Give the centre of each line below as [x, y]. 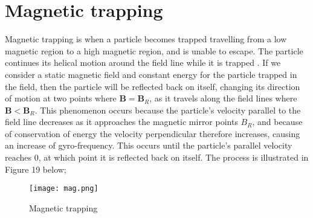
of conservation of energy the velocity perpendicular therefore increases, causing [153, 133]
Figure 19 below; [36, 169]
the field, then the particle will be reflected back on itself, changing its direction [153, 86]
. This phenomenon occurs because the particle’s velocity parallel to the [168, 110]
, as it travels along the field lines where [223, 98]
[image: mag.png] [64, 189]
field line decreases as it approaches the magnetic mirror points [121, 122]
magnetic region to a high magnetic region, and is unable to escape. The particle [154, 50]
